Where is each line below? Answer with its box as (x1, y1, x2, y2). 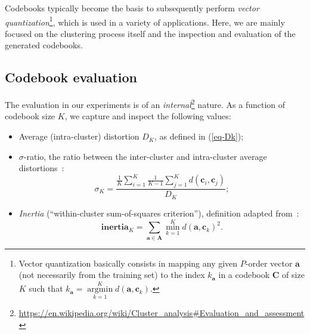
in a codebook (218, 268, 270, 281)
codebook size (5, 110, 55, 122)
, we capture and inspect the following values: (64, 110, 231, 122)
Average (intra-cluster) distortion (18, 130, 139, 143)
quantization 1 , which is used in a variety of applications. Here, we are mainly (5, 14, 285, 28)
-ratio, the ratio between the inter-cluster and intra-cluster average (23, 150, 267, 162)
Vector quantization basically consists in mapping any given (18, 256, 238, 269)
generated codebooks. (5, 39, 83, 51)
